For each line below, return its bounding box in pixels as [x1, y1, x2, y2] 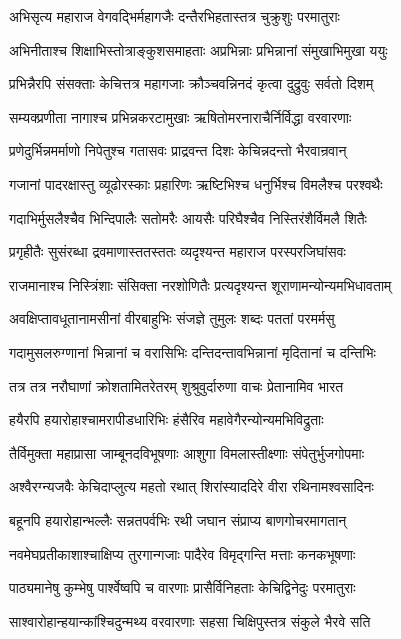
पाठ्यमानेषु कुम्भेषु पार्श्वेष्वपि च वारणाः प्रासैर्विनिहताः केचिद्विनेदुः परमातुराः [9, 577, 356, 598]
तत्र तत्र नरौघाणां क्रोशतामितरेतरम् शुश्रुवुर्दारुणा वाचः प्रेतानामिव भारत [9, 375, 344, 396]
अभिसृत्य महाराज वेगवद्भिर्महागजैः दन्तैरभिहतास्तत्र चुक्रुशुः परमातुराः [9, 6, 340, 26]
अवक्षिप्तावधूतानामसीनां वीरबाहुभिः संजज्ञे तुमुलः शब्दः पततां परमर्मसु [9, 308, 335, 329]
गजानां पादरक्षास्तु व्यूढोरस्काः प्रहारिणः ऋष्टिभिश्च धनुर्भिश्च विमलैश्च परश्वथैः [9, 173, 383, 194]
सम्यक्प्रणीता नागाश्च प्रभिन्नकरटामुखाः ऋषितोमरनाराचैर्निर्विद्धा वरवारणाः [9, 106, 352, 127]
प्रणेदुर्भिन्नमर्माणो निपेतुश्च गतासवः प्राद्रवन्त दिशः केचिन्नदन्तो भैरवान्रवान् [9, 140, 347, 161]
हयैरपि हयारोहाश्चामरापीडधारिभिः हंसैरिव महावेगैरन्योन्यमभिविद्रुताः [9, 409, 324, 430]
